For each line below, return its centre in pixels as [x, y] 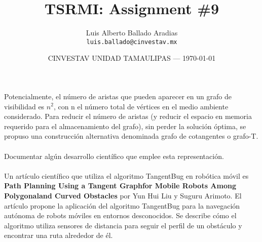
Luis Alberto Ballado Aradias [132, 33]
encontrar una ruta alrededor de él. [59, 235]
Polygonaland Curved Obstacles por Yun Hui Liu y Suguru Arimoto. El [123, 195]
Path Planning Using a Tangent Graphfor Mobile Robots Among [120, 186]
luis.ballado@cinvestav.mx [132, 42]
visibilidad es [24, 106]
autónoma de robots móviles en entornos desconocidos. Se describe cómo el [120, 215]
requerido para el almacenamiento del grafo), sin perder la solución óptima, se [125, 126]
